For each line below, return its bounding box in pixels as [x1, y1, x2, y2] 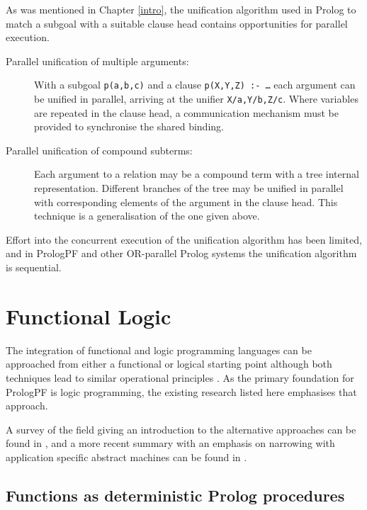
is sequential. [6, 260, 62, 275]
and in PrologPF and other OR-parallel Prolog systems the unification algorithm [6, 246, 357, 261]
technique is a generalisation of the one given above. [34, 208, 260, 223]
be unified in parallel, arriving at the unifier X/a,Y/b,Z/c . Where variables [34, 91, 358, 106]
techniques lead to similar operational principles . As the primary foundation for [6, 370, 354, 385]
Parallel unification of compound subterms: [6, 142, 193, 157]
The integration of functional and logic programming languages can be [6, 342, 312, 357]
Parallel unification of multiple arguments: [6, 53, 189, 68]
